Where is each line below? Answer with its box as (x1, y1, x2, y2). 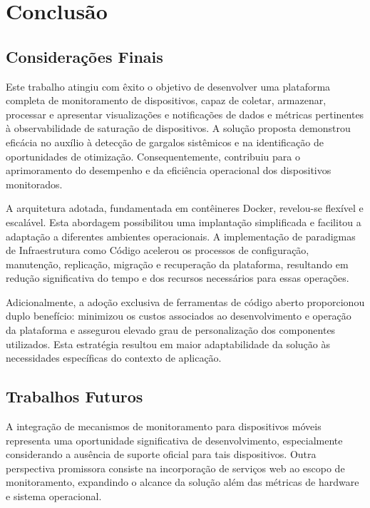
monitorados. (6, 176, 63, 191)
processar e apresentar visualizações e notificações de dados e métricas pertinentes (6, 106, 364, 121)
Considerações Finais (6, 45, 163, 67)
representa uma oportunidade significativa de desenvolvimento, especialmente (6, 432, 343, 447)
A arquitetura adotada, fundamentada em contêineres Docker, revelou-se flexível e (6, 200, 364, 215)
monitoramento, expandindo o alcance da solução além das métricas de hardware (6, 474, 359, 489)
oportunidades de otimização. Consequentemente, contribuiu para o (6, 148, 300, 163)
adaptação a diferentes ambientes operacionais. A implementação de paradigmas (6, 228, 356, 243)
